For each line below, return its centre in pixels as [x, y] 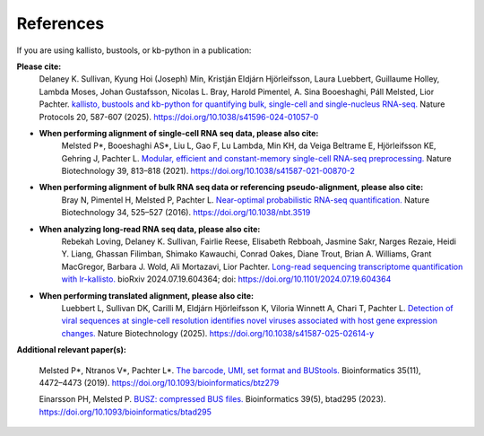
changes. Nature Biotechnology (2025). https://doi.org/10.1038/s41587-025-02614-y [218, 333]
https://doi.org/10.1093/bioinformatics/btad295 [125, 412]
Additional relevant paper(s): [72, 350]
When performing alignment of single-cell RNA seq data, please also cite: [179, 133]
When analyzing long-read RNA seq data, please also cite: [150, 229]
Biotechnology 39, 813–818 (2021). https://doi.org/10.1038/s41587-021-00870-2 [208, 171]
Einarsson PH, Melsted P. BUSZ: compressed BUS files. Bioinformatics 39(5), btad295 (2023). [212, 399]
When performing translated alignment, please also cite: [147, 295]
